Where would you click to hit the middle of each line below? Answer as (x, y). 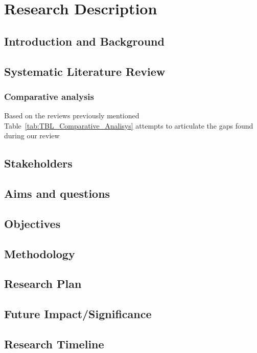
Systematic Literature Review (85, 71)
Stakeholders (38, 163)
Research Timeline (54, 344)
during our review (32, 136)
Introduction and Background (84, 41)
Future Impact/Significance (78, 314)
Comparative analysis (49, 96)
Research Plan (43, 284)
